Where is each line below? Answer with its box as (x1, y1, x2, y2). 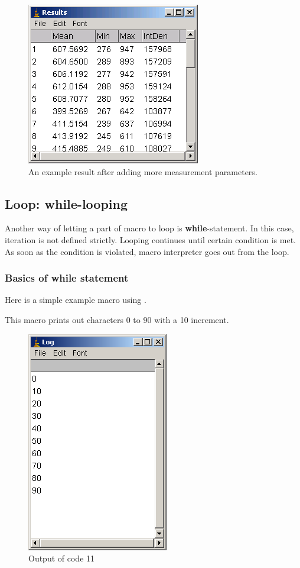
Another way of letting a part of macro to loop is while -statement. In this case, (5, 222, 294, 234)
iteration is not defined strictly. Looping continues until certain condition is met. (5, 233, 296, 246)
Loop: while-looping (5, 194, 128, 212)
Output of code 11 (28, 552, 95, 564)
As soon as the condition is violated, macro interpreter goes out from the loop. (5, 245, 289, 257)
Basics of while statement (5, 270, 129, 285)
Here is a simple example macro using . (5, 293, 146, 306)
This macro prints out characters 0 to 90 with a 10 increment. (5, 313, 229, 325)
